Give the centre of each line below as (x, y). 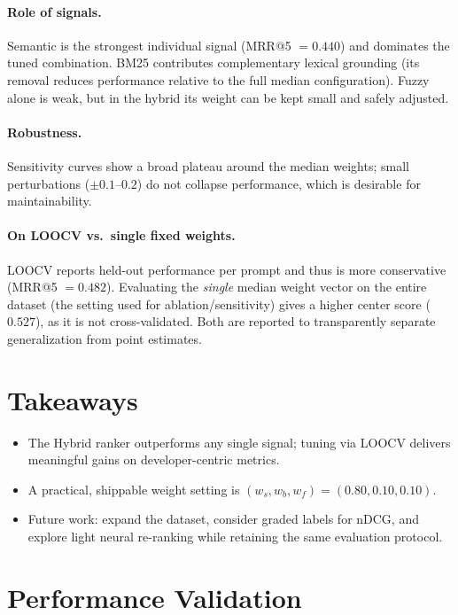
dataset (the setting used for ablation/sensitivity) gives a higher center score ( (219, 304)
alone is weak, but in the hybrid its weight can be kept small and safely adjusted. (228, 97)
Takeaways (73, 399)
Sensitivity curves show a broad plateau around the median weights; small (208, 165)
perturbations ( (49, 183)
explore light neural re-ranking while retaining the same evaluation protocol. (235, 537)
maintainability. (50, 201)
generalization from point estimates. (105, 338)
